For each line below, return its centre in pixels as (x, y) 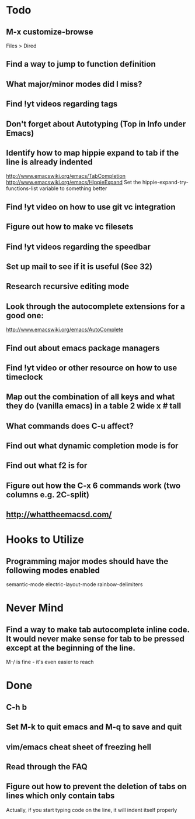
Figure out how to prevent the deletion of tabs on (96, 787)
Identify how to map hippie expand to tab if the (93, 153)
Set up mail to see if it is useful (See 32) (79, 266)
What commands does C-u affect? (70, 426)
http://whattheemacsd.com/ (59, 515)
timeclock (25, 377)
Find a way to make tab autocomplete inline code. (98, 629)
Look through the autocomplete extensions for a (95, 306)
